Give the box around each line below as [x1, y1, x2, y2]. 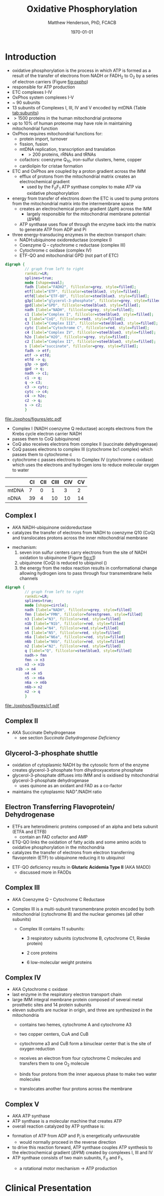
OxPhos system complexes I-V [12, 94, 74, 101]
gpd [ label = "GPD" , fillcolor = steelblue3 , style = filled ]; [24, 303, 141, 308]
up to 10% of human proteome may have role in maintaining [12, 121, 132, 126]
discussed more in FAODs [19, 869, 72, 875]
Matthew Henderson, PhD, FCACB [48, 20, 116, 25]
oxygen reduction [19, 1046, 55, 1052]
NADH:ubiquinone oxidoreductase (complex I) [19, 237, 112, 243]
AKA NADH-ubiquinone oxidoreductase [12, 524, 92, 530]
